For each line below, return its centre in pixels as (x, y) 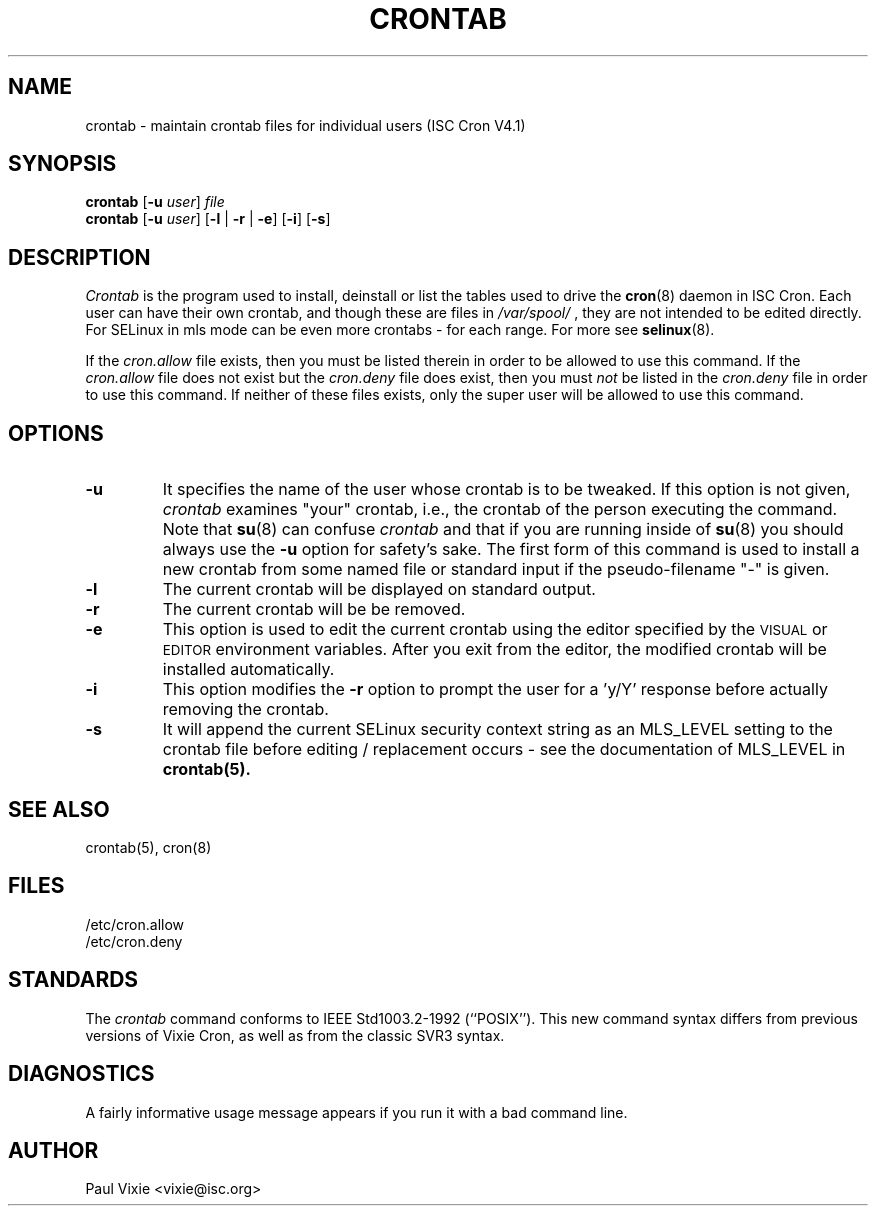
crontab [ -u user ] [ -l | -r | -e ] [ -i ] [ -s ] (208, 219)
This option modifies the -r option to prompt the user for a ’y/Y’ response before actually (495, 689)
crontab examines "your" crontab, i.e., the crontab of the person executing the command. (500, 509)
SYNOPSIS (62, 164)
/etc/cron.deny (134, 941)
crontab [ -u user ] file (155, 202)
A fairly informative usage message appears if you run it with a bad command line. (356, 1112)
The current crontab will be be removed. (314, 609)
